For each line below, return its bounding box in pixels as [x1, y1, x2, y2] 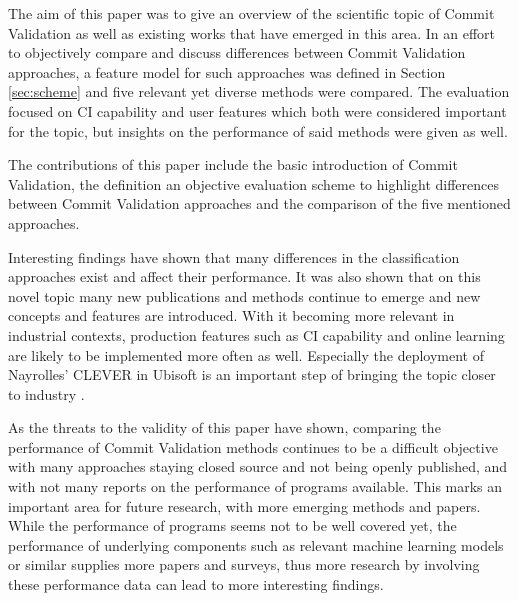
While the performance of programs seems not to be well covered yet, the [8, 515, 457, 536]
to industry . [8, 383, 85, 404]
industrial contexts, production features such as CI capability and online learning [8, 324, 505, 345]
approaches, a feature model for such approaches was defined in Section [8, 61, 446, 82]
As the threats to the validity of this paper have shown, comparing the [8, 417, 441, 438]
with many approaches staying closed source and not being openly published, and [8, 456, 508, 477]
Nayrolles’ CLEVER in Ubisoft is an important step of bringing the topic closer [8, 364, 496, 385]
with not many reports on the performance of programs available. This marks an [8, 476, 503, 497]
